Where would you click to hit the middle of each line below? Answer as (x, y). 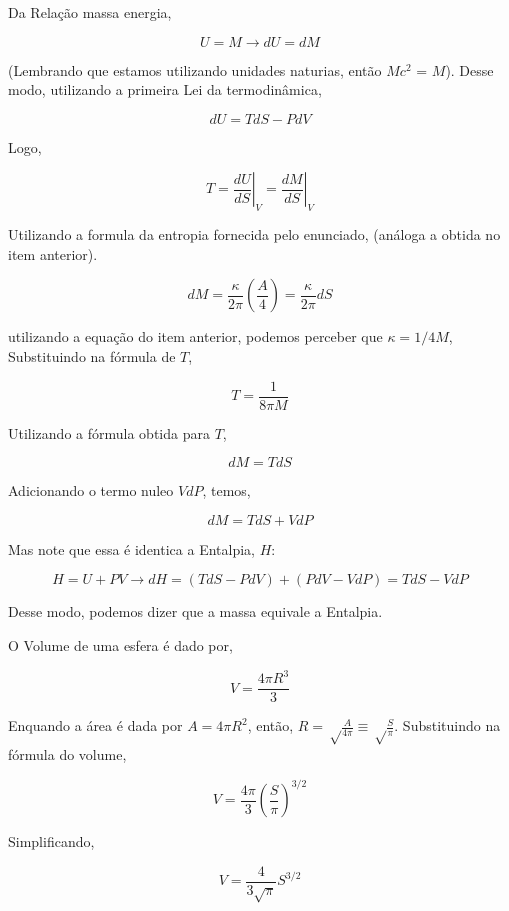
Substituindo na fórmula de (92, 355)
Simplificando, (51, 841)
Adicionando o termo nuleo (91, 490)
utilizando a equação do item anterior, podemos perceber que (195, 336)
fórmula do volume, (67, 754)
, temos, (226, 490)
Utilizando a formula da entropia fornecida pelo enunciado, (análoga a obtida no (254, 234)
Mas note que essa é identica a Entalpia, (131, 548)
